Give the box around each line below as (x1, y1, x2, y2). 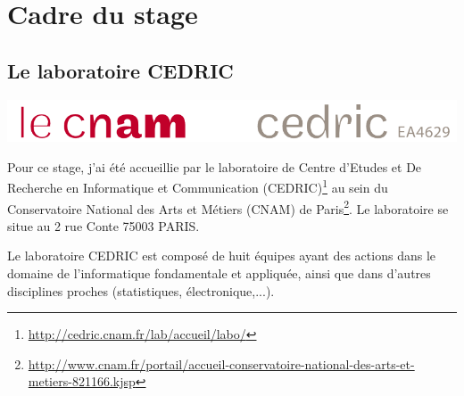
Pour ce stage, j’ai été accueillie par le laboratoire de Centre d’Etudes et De (7, 157, 422, 176)
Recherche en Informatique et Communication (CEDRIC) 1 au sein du (7, 176, 388, 197)
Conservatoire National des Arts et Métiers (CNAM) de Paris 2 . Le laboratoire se (7, 196, 449, 218)
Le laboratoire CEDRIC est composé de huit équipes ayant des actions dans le (7, 246, 435, 265)
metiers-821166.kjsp (28, 372, 136, 391)
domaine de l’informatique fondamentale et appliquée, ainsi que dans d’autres (7, 264, 431, 283)
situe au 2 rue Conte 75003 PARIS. (7, 216, 200, 235)
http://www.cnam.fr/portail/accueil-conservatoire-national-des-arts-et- (28, 354, 415, 373)
